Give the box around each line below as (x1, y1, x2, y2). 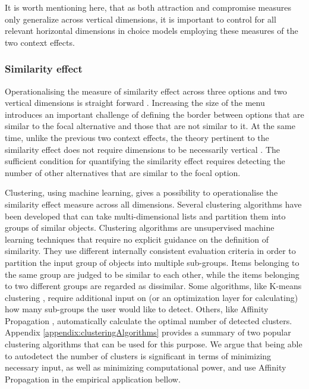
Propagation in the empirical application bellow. (5, 372, 181, 385)
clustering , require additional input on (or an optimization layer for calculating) (5, 291, 298, 303)
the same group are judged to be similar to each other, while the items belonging (5, 268, 299, 280)
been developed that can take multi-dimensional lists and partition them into (5, 209, 286, 222)
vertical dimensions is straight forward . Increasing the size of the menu (5, 96, 265, 109)
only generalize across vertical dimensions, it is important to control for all (5, 12, 276, 25)
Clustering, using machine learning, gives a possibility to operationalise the (5, 186, 278, 199)
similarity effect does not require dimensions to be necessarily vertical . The (5, 143, 280, 155)
